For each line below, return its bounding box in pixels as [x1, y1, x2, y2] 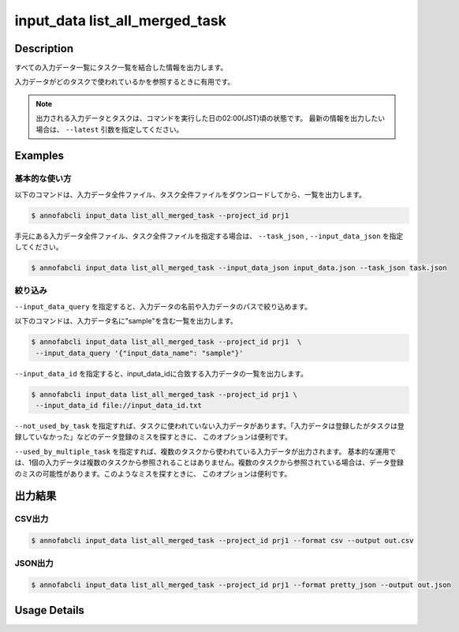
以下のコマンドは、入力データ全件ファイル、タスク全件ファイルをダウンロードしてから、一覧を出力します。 [14, 189, 367, 199]
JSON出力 [14, 558, 54, 569]
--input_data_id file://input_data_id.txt [35, 401, 203, 409]
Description [14, 42, 74, 55]
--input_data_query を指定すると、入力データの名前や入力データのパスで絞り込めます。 [14, 301, 312, 311]
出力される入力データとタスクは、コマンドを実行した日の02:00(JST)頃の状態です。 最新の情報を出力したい [35, 114, 386, 123]
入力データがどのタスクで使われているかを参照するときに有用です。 [14, 77, 235, 87]
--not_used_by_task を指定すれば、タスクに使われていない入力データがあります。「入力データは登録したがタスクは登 [14, 421, 405, 430]
